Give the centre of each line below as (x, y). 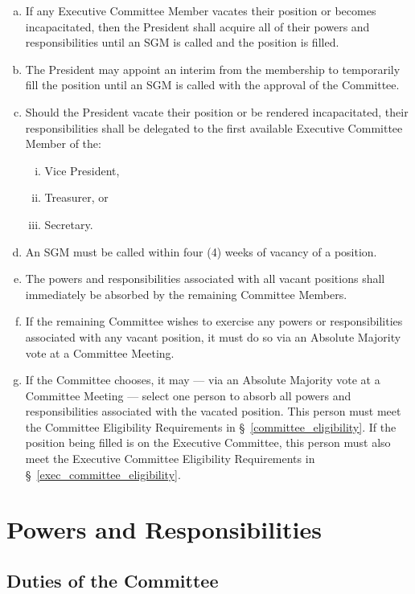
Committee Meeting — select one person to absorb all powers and (188, 395)
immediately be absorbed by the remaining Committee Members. (186, 294)
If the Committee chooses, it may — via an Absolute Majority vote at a (203, 380)
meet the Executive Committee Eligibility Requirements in (170, 459)
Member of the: (63, 143)
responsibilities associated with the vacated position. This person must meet (213, 411)
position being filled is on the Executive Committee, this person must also (208, 442)
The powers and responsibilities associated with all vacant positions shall (205, 279)
